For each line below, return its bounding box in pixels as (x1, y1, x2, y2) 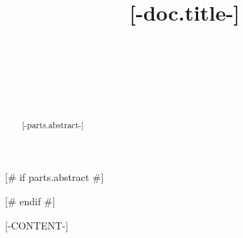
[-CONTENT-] (5, 217, 68, 232)
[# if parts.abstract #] (5, 170, 104, 185)
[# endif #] (5, 193, 56, 208)
